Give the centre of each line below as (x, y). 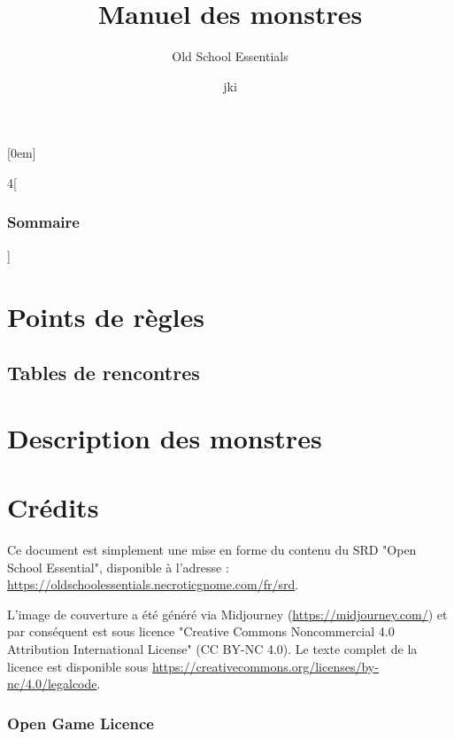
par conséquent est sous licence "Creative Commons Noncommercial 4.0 (201, 631)
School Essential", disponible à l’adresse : (118, 567)
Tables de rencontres (104, 373)
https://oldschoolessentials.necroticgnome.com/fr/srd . (153, 584)
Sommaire (43, 222)
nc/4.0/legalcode (52, 684)
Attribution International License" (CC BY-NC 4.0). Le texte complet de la (212, 648)
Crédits (53, 507)
